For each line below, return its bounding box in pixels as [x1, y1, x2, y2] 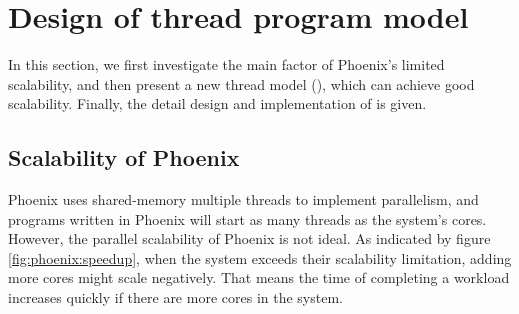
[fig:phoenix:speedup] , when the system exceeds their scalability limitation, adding [8, 247, 512, 268]
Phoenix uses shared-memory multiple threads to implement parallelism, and [8, 189, 479, 210]
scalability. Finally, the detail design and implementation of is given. [8, 93, 427, 114]
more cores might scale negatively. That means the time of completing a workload [8, 267, 510, 288]
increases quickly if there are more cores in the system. [8, 287, 343, 308]
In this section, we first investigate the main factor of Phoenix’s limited [8, 54, 445, 75]
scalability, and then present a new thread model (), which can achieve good [8, 73, 475, 94]
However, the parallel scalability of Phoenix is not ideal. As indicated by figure [8, 228, 491, 249]
